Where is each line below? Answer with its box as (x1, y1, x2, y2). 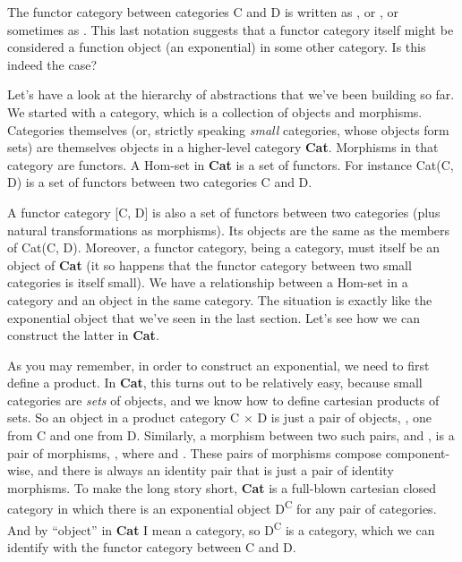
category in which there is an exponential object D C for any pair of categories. (7, 497, 437, 518)
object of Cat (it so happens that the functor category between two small (7, 255, 412, 274)
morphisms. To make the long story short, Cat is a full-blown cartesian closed (7, 478, 437, 497)
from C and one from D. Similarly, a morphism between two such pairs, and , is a (7, 426, 455, 445)
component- (385, 443, 450, 462)
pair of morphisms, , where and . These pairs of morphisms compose (7, 443, 381, 462)
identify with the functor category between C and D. (7, 537, 296, 556)
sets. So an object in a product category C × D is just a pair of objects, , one (7, 408, 432, 427)
